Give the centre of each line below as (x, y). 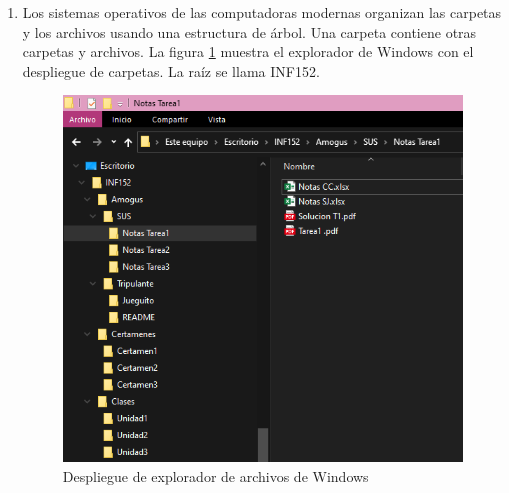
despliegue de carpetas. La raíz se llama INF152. (171, 70)
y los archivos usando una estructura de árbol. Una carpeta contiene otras (249, 31)
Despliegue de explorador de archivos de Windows (215, 475)
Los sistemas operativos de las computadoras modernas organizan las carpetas (262, 12)
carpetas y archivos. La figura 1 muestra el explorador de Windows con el (248, 51)
